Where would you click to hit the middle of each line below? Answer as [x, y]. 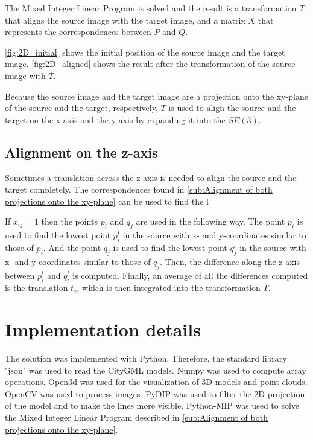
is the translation [36, 288]
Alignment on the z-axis [81, 152]
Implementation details [103, 329]
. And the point [72, 247]
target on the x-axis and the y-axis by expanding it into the [115, 119]
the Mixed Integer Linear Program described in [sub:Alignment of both [136, 417]
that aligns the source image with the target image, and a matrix [125, 20]
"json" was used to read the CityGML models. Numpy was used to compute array [156, 370]
